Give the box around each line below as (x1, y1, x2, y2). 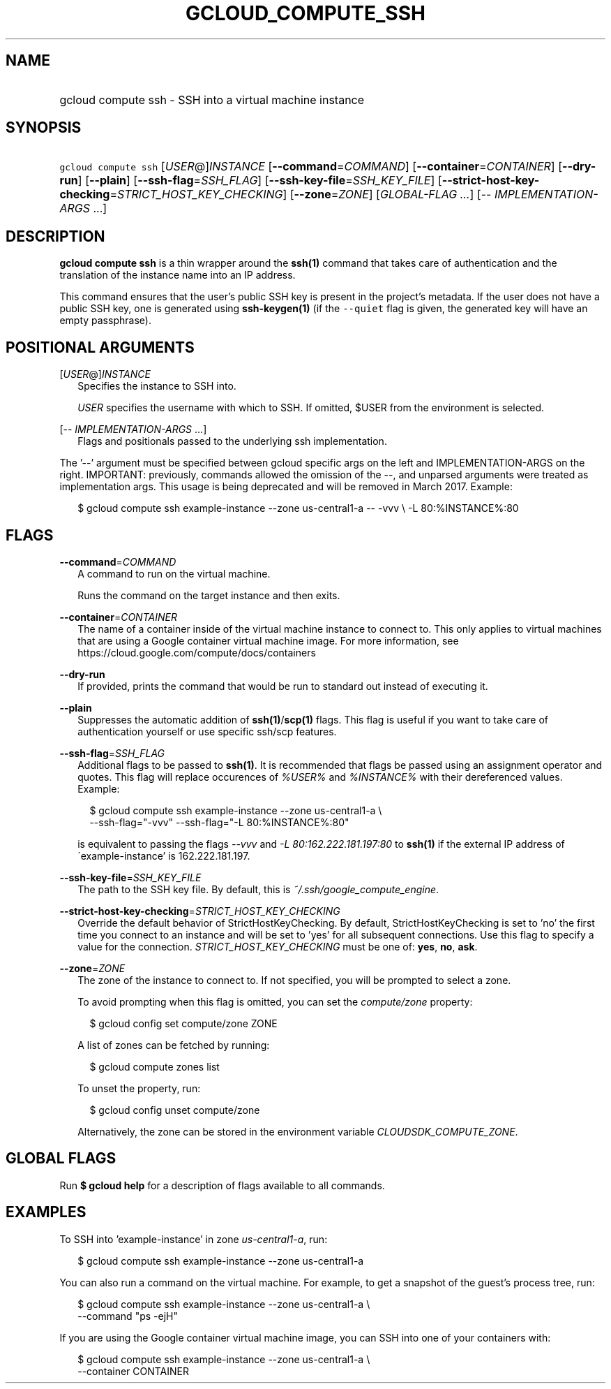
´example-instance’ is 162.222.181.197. (77, 849, 250, 862)
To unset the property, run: (77, 1082, 201, 1094)
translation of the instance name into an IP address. (59, 269, 296, 281)
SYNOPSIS (6, 119, 82, 137)
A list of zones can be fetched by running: (77, 1038, 270, 1051)
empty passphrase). (59, 314, 151, 327)
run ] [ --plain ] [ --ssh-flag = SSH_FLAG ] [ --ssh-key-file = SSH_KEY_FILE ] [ (59, 173, 442, 188)
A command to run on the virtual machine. (77, 567, 271, 580)
